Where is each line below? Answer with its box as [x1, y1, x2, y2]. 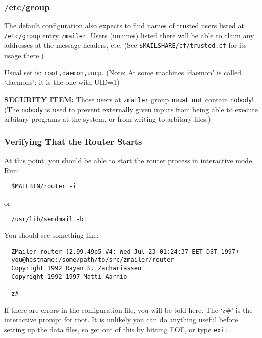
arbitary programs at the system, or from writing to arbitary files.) [4, 114, 211, 124]
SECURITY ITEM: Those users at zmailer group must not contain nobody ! [4, 93, 254, 104]
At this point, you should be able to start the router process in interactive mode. [4, 155, 254, 166]
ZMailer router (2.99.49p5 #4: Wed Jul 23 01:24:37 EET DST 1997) [11, 248, 239, 255]
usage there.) [4, 50, 44, 61]
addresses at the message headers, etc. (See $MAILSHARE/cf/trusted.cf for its [4, 40, 247, 51]
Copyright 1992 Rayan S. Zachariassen [11, 265, 142, 272]
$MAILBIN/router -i [11, 183, 77, 190]
